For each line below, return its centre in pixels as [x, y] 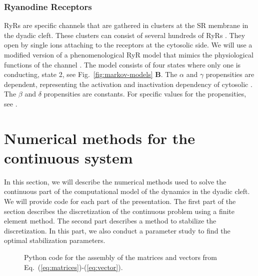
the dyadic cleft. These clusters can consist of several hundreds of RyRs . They [125, 35]
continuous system [68, 157]
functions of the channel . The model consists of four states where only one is [122, 64]
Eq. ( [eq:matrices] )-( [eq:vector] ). [73, 267]
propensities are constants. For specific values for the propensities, [145, 94]
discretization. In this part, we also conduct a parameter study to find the [117, 230]
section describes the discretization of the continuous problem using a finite [119, 211]
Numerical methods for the [99, 138]
